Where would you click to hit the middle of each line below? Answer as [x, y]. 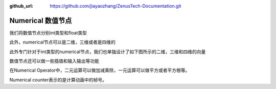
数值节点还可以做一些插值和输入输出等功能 [54, 61]
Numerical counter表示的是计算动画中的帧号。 [58, 80]
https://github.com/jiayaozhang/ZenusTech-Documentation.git [116, 6]
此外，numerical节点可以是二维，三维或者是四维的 [63, 42]
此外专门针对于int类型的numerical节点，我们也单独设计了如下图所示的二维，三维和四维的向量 [108, 52]
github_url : [21, 6]
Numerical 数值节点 [41, 20]
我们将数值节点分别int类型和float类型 [48, 33]
